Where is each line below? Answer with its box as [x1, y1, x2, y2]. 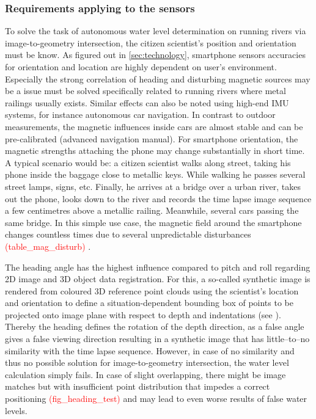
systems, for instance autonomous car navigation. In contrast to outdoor [5, 108, 276, 121]
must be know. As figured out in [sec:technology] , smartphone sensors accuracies [5, 48, 306, 61]
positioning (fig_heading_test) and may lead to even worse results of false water [5, 392, 307, 405]
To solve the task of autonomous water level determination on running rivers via [5, 24, 306, 37]
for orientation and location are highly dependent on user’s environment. [5, 60, 277, 73]
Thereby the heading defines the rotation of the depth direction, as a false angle [5, 320, 304, 333]
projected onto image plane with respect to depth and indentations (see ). [5, 308, 281, 321]
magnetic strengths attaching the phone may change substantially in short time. [5, 144, 305, 157]
